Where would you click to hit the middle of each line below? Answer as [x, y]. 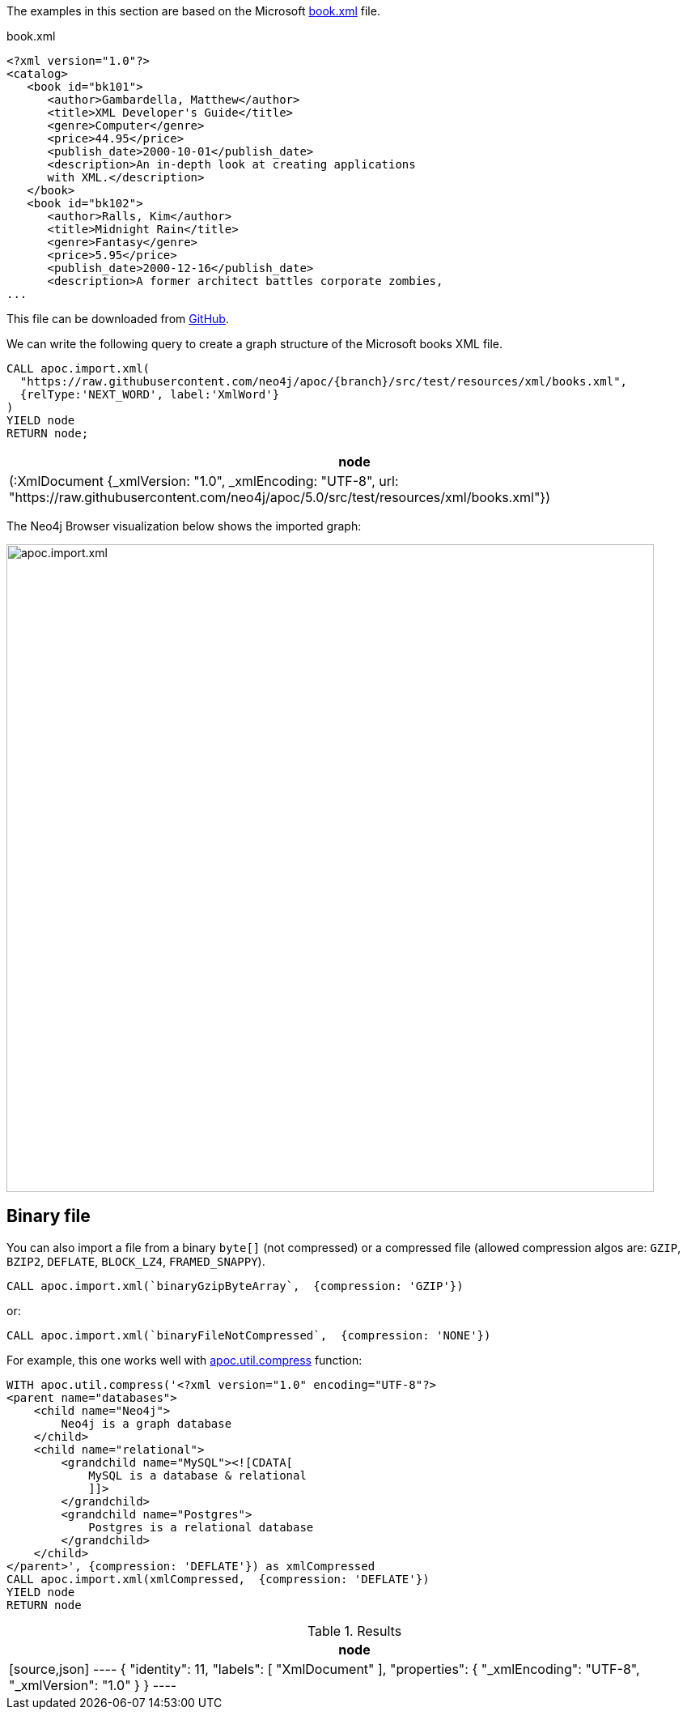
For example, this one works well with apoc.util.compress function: [184, 1360]
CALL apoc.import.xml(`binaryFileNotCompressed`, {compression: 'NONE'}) [249, 1335]
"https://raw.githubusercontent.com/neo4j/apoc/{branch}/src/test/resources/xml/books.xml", [324, 381]
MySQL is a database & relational [197, 1475]
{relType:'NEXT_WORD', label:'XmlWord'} [150, 394]
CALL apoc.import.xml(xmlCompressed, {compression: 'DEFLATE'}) [218, 1579]
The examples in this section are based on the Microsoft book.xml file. [193, 11]
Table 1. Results [354, 1631]
